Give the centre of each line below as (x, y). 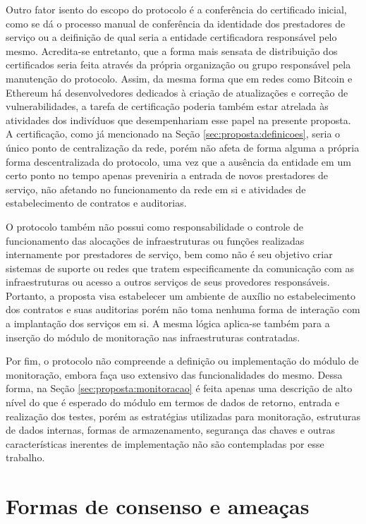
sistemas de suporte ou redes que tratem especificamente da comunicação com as (180, 268)
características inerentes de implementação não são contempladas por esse (165, 443)
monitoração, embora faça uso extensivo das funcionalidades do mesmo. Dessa (174, 374)
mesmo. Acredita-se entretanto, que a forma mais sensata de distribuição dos (172, 50)
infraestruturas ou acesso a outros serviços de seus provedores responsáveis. (168, 282)
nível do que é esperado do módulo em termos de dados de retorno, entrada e (173, 402)
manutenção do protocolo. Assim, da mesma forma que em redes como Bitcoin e (179, 78)
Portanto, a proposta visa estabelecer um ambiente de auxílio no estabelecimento (181, 295)
